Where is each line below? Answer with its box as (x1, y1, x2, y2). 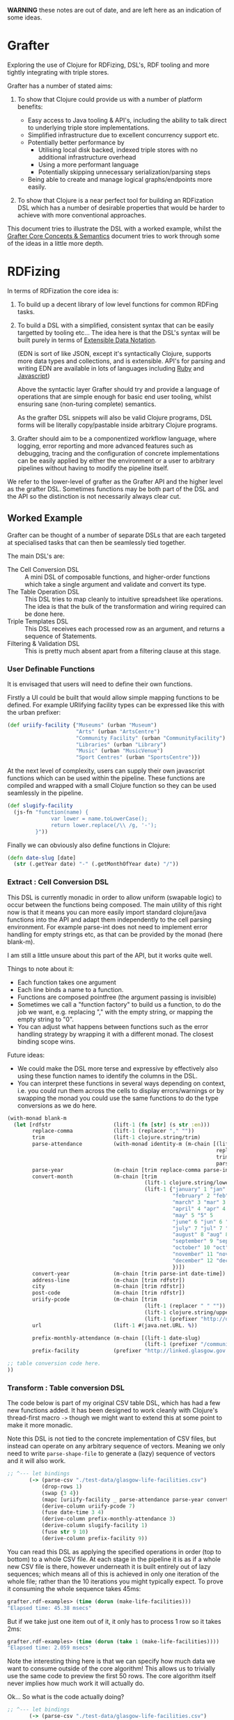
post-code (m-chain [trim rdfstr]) (32, 1289, 186, 1296)
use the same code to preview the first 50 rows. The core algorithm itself (7, 1672, 217, 1680)
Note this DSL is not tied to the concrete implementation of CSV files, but (7, 1434, 217, 1443)
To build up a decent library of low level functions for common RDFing (17, 300, 219, 309)
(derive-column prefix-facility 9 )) (41, 1535, 148, 1542)
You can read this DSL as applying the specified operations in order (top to (7, 1547, 221, 1556)
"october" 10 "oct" (172, 1244, 229, 1251)
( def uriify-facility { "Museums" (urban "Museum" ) (7, 721, 157, 729)
